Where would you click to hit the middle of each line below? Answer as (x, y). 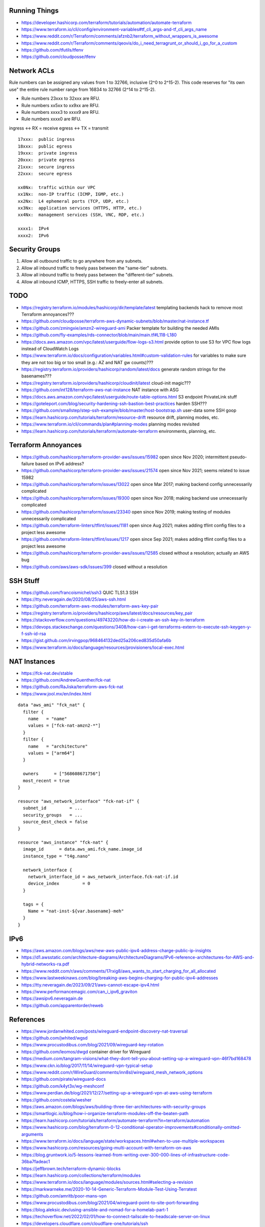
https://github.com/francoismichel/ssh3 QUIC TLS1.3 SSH (80, 592)
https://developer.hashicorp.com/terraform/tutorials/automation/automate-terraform (106, 23)
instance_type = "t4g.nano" (57, 856)
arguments (32, 1134)
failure (28, 463)
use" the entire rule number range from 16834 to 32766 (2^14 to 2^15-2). (82, 89)
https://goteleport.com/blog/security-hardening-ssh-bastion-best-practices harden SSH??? (114, 404)
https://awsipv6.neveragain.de (52, 998)
